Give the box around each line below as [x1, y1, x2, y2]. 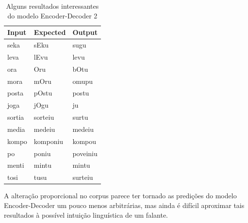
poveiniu [72, 148, 98, 158]
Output [72, 27, 98, 37]
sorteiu [33, 112, 54, 122]
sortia [7, 112, 24, 122]
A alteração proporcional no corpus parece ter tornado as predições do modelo [4, 191, 237, 201]
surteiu [72, 172, 93, 182]
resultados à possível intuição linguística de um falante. [4, 209, 168, 220]
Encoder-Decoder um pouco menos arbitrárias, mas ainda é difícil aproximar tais [4, 200, 245, 210]
